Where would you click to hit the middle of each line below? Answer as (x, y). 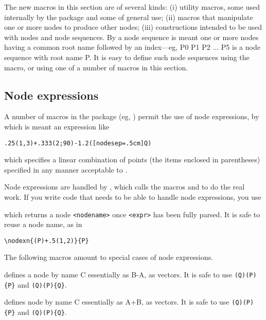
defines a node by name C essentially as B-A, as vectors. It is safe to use (118, 275)
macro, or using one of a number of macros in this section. (96, 67)
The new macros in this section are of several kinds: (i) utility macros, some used (132, 7)
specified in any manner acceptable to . (66, 169)
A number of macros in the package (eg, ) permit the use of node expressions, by (132, 116)
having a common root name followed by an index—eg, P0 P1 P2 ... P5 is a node (132, 47)
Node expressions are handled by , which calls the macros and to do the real (125, 187)
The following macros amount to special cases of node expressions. (109, 257)
